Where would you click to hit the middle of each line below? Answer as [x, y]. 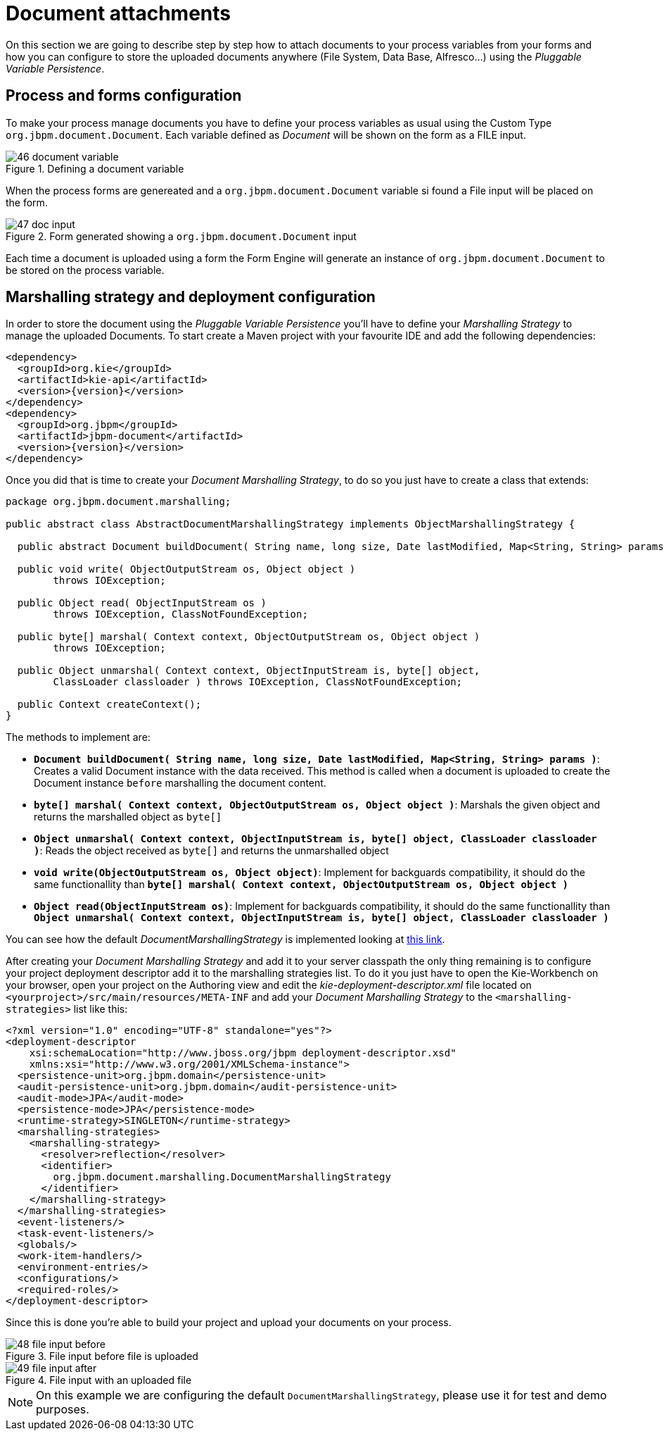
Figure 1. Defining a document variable [95, 168]
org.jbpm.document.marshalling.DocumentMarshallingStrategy [222, 1177]
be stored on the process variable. [85, 270]
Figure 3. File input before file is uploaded [102, 1356]
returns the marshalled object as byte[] [128, 817]
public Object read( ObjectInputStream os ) [142, 603]
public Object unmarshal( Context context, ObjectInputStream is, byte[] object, [249, 671]
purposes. [63, 1410]
